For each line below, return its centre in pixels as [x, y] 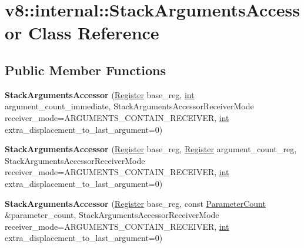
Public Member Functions [85, 70]
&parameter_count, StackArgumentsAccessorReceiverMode [112, 215]
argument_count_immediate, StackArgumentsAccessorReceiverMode [129, 106]
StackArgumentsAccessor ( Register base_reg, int [100, 94]
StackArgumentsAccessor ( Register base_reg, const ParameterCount [135, 203]
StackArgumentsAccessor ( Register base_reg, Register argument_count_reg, [151, 149]
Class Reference [94, 33]
